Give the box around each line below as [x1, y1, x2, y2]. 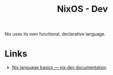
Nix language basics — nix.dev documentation [11, 65, 107, 71]
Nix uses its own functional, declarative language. [4, 31, 106, 37]
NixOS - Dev [57, 3, 108, 15]
